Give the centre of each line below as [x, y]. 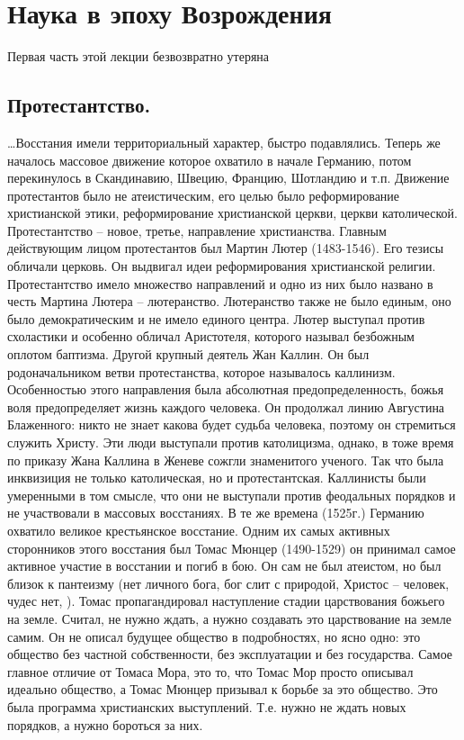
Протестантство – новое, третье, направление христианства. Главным [197, 230]
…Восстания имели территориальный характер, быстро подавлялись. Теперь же [224, 142]
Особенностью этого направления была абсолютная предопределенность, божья [226, 389]
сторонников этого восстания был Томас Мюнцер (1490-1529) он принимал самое [232, 548]
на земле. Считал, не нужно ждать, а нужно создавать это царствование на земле [229, 618]
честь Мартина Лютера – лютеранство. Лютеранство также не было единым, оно [229, 301]
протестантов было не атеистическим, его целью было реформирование [204, 195]
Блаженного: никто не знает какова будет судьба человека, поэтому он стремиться [232, 424]
